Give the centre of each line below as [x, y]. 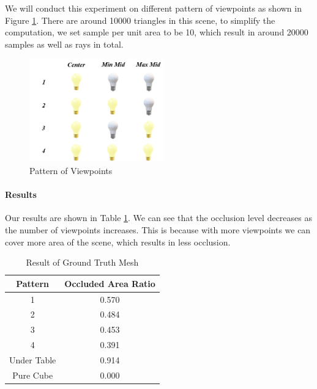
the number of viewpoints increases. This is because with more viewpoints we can [158, 229]
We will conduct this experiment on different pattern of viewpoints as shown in [153, 8]
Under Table [33, 359]
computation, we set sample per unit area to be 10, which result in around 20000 [157, 32]
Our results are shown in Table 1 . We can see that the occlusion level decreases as [158, 218]
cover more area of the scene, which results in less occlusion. [118, 242]
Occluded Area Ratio [110, 283]
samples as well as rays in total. [64, 44]
